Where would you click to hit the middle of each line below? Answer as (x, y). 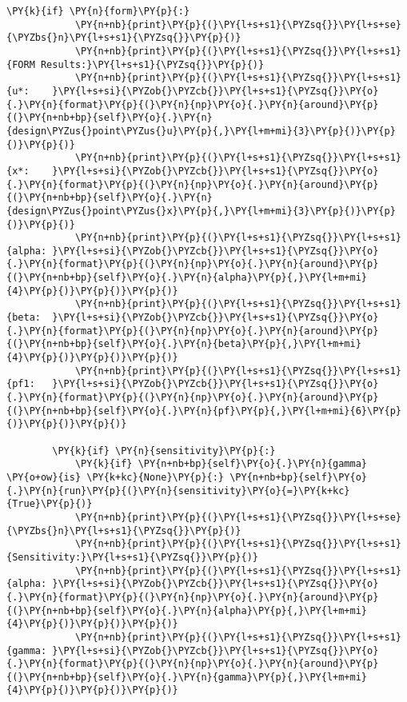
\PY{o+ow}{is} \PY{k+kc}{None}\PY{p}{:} (116, 477)
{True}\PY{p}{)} (50, 504)
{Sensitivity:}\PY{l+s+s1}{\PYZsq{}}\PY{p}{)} (132, 557)
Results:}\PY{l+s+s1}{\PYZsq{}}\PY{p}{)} (152, 64)
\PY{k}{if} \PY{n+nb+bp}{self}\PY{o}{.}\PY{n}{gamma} (221, 464)
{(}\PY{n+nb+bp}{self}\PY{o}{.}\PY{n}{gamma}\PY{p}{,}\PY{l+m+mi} (187, 677)
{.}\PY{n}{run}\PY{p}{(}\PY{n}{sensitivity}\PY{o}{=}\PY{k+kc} (178, 491)
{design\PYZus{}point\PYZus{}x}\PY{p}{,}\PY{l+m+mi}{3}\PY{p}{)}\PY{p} (201, 211)
